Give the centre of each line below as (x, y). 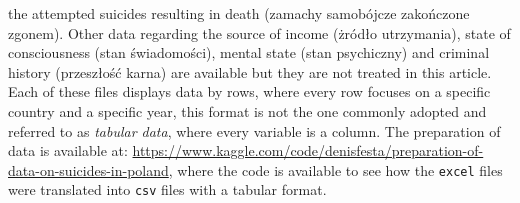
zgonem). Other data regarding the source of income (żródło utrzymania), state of (259, 32)
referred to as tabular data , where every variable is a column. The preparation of (254, 130)
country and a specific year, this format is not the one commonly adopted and (247, 110)
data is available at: (68, 150)
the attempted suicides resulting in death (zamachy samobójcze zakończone (239, 13)
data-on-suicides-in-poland (88, 169)
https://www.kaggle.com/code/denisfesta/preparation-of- (308, 150)
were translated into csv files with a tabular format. (167, 189)
